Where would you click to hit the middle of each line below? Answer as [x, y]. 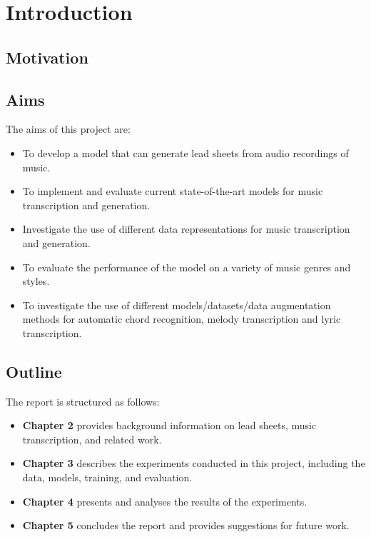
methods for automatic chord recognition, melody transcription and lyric [182, 319]
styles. [36, 281]
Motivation [47, 57]
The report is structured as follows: [83, 401]
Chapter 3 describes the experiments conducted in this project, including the [194, 463]
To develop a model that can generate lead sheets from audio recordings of [185, 152]
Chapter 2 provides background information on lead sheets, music [169, 425]
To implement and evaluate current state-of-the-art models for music [173, 191]
